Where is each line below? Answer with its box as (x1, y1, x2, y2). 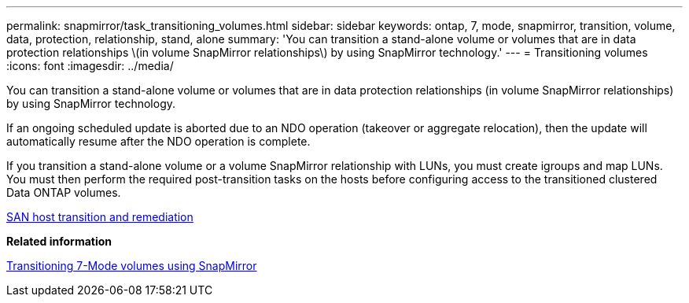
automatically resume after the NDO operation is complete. (6, 135, 311, 148)
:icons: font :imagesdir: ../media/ (6, 59, 174, 72)
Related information (6, 235, 112, 248)
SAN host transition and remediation (6, 210, 193, 224)
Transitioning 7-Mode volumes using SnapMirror (6, 259, 257, 272)
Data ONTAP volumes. (6, 186, 121, 199)
